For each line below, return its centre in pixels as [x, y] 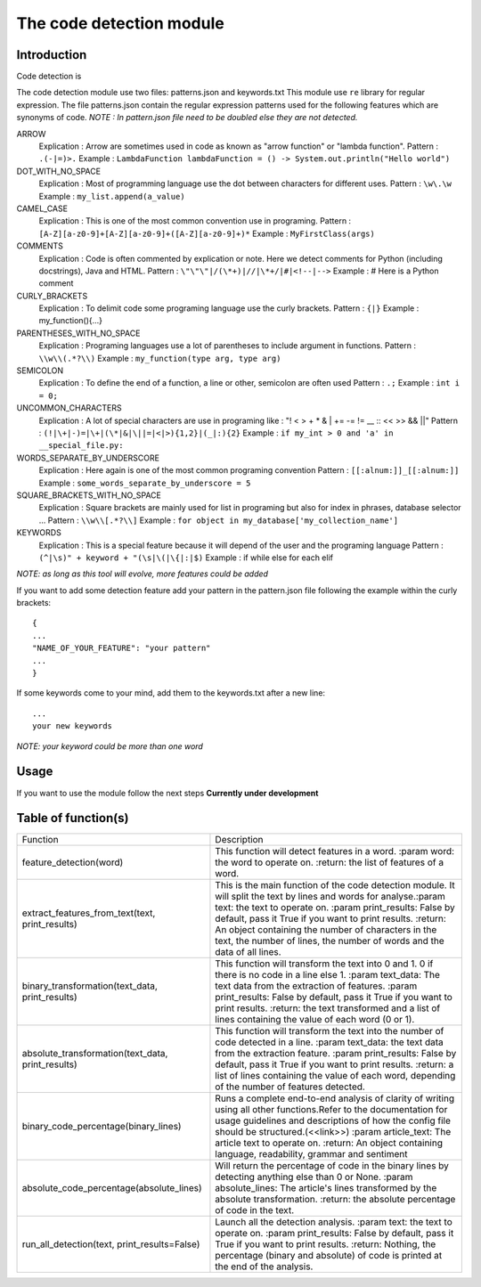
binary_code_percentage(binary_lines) [102, 1127]
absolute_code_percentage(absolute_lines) [112, 1188]
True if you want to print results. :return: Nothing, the [326, 1244]
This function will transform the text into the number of [330, 1031]
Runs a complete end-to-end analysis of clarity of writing [334, 1098]
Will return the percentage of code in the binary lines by [332, 1166]
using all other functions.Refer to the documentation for [331, 1110]
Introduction [52, 55]
